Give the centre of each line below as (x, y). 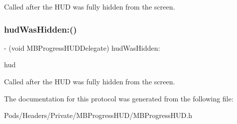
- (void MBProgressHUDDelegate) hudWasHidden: (82, 47)
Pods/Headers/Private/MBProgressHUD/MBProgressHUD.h (98, 115)
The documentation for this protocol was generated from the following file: (119, 98)
